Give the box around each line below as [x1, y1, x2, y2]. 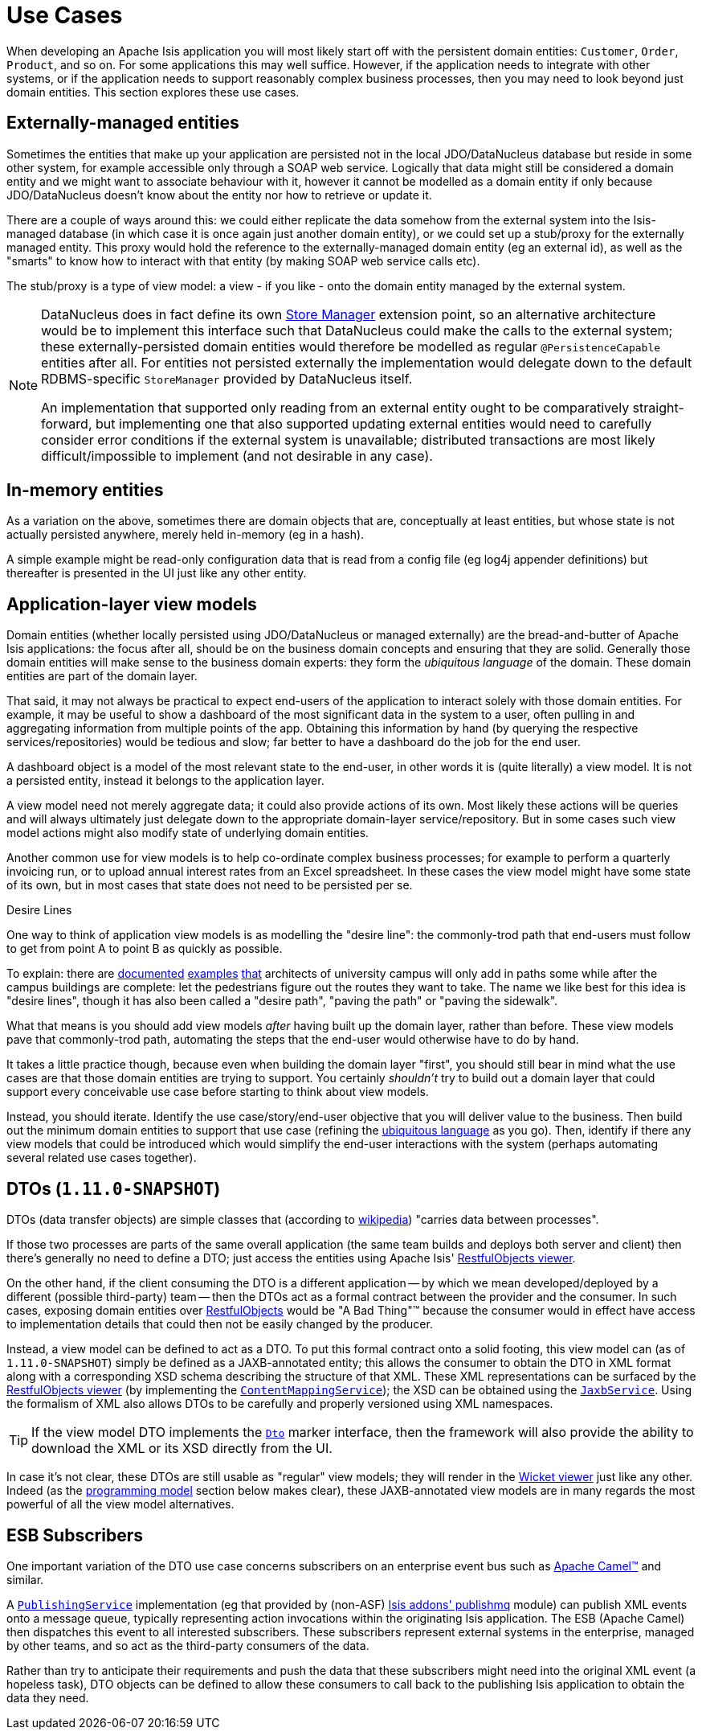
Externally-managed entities [6, 113, 239, 133]
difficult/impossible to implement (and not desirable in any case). [41, 447, 433, 464]
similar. [6, 1572, 44, 1586]
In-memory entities [6, 480, 164, 501]
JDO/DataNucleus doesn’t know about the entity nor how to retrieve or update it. [6, 187, 432, 202]
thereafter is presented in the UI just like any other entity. [6, 566, 307, 581]
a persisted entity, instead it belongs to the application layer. [6, 774, 324, 788]
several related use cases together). [6, 1151, 197, 1165]
